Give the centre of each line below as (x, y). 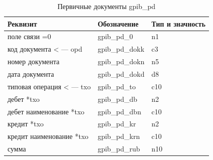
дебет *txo (24, 99)
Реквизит (22, 23)
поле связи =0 (29, 36)
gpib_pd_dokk (121, 49)
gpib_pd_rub (119, 149)
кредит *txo (26, 124)
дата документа (31, 73)
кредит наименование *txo (48, 136)
